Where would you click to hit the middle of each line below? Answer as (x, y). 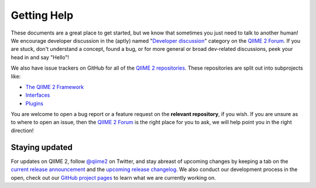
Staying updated (42, 147)
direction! (22, 130)
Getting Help (42, 15)
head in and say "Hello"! (40, 57)
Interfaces (38, 95)
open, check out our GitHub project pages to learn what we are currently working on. (114, 177)
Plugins (35, 103)
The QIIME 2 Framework (55, 87)
